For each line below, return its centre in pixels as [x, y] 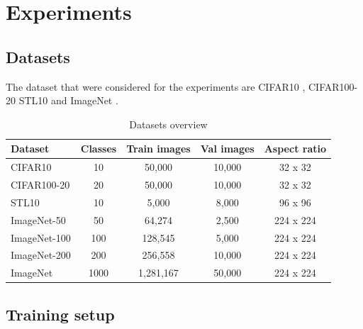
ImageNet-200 [41, 255]
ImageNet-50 [38, 219]
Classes [99, 149]
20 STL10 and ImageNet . [62, 100]
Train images [158, 149]
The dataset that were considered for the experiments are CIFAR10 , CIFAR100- [182, 86]
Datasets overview [168, 124]
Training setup [60, 314]
